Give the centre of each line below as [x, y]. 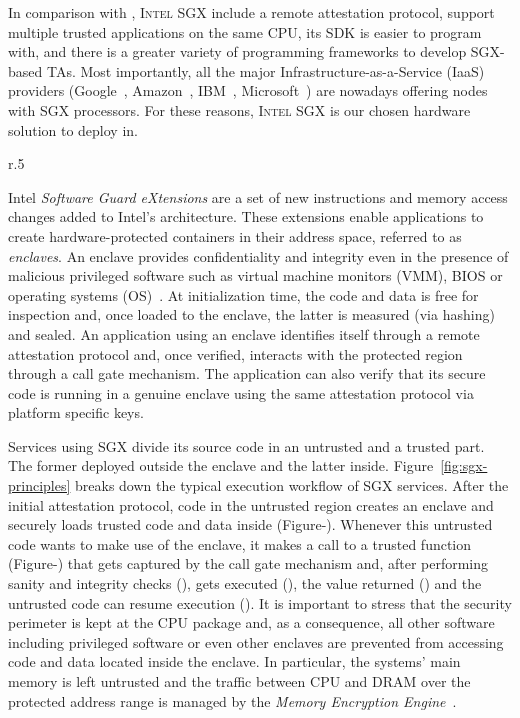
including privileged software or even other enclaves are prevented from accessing [256, 641]
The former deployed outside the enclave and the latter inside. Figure [221, 465]
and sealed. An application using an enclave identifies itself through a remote [244, 333]
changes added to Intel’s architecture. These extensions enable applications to [246, 216]
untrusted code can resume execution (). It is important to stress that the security [260, 602]
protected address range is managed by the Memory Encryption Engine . [232, 700]
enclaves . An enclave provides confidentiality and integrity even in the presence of [258, 255]
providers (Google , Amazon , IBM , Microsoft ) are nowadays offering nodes [248, 90]
